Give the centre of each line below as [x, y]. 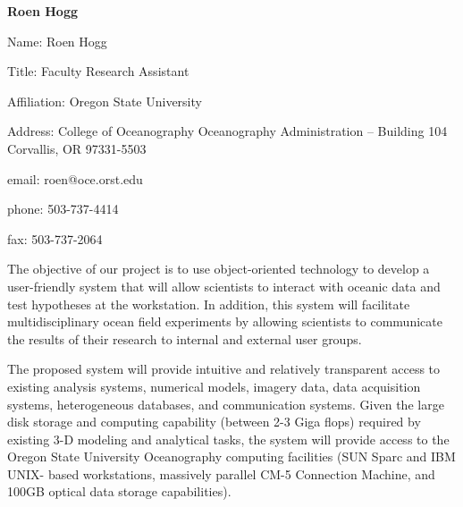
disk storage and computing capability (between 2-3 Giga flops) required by [214, 422]
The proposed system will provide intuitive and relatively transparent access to [224, 369]
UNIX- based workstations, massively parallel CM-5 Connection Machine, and [221, 473]
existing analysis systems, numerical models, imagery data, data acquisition [214, 386]
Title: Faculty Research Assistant [98, 71]
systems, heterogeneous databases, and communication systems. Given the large [226, 404]
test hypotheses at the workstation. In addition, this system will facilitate [209, 304]
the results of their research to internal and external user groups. [185, 338]
